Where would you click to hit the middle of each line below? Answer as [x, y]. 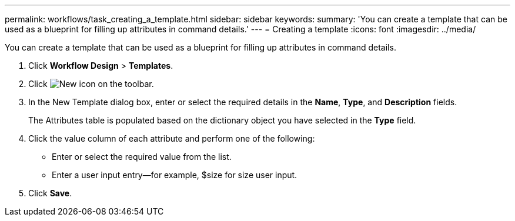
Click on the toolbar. [91, 84]
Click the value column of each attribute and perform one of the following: [172, 138]
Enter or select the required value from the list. [142, 157]
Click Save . [50, 193]
